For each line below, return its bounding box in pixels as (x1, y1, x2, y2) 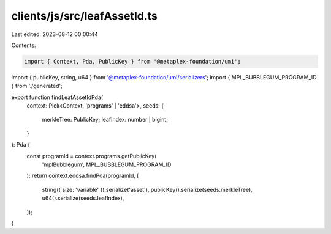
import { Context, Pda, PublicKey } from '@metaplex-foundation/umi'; (24, 58, 242, 65)
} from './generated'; (11, 82, 63, 90)
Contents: (11, 42, 36, 49)
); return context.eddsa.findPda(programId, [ (26, 172, 139, 180)
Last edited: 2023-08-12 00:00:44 (11, 31, 98, 38)
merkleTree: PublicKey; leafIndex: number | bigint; (42, 116, 169, 123)
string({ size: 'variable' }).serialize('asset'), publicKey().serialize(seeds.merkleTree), (42, 186, 253, 193)
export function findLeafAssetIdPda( (11, 93, 104, 101)
